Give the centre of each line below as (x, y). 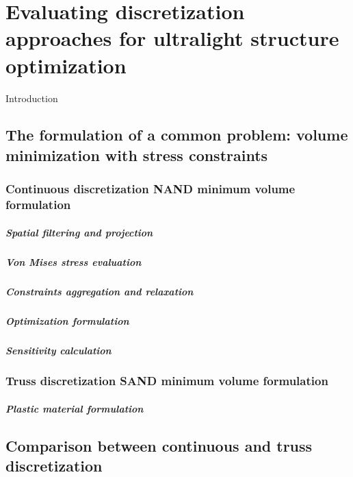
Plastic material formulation (75, 408)
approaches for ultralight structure (172, 38)
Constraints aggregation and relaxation (100, 291)
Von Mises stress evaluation (74, 261)
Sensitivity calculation (58, 350)
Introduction (32, 98)
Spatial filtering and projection (79, 232)
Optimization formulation (67, 320)
